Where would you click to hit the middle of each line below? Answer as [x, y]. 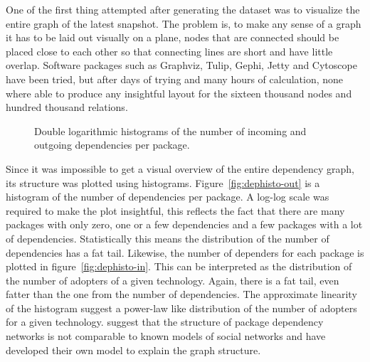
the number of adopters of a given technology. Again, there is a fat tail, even [173, 280]
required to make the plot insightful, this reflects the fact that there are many [175, 210]
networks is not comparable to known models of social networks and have [166, 336]
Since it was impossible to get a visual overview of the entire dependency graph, [180, 168]
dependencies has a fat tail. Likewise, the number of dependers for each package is [185, 252]
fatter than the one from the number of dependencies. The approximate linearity [181, 294]
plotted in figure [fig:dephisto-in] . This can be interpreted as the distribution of [179, 266]
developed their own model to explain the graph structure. [133, 350]
